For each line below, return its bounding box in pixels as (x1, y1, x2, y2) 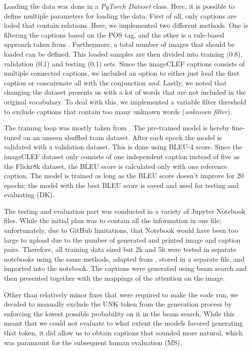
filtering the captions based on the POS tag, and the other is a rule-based (4, 29, 224, 40)
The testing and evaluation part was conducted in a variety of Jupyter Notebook (4, 206, 246, 216)
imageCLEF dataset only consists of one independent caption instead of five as (4, 151, 240, 161)
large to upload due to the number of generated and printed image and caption (4, 234, 241, 245)
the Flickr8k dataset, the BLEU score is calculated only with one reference (4, 161, 227, 171)
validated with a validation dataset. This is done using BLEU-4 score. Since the (4, 142, 242, 152)
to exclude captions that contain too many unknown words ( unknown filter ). (4, 106, 232, 116)
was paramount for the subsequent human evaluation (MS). (4, 337, 182, 347)
